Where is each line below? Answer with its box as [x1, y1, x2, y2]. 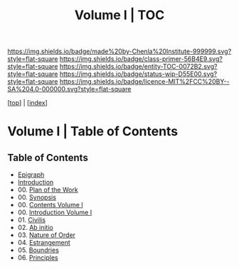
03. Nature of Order [17, 231, 76, 239]
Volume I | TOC [74, 7, 165, 23]
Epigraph [17, 170, 45, 179]
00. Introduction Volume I [17, 208, 92, 216]
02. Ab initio [17, 224, 53, 232]
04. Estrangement [17, 238, 70, 247]
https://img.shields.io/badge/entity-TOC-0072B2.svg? [59, 62, 218, 71]
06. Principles [17, 253, 58, 262]
